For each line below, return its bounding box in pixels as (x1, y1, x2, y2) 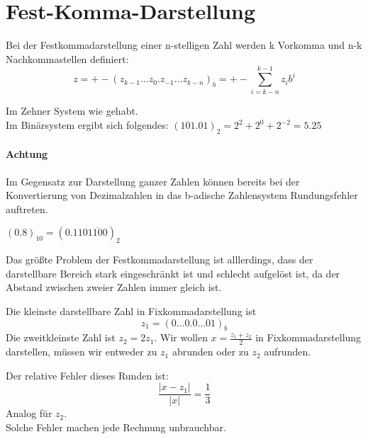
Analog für (6, 406, 52, 421)
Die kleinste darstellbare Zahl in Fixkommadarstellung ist (6, 303, 257, 318)
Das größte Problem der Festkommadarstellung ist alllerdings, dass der (6, 252, 313, 267)
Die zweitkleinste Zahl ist (6, 330, 116, 345)
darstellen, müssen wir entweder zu (6, 344, 157, 359)
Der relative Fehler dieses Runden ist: (6, 367, 169, 382)
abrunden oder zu (172, 344, 249, 359)
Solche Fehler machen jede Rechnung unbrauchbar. (6, 420, 226, 435)
